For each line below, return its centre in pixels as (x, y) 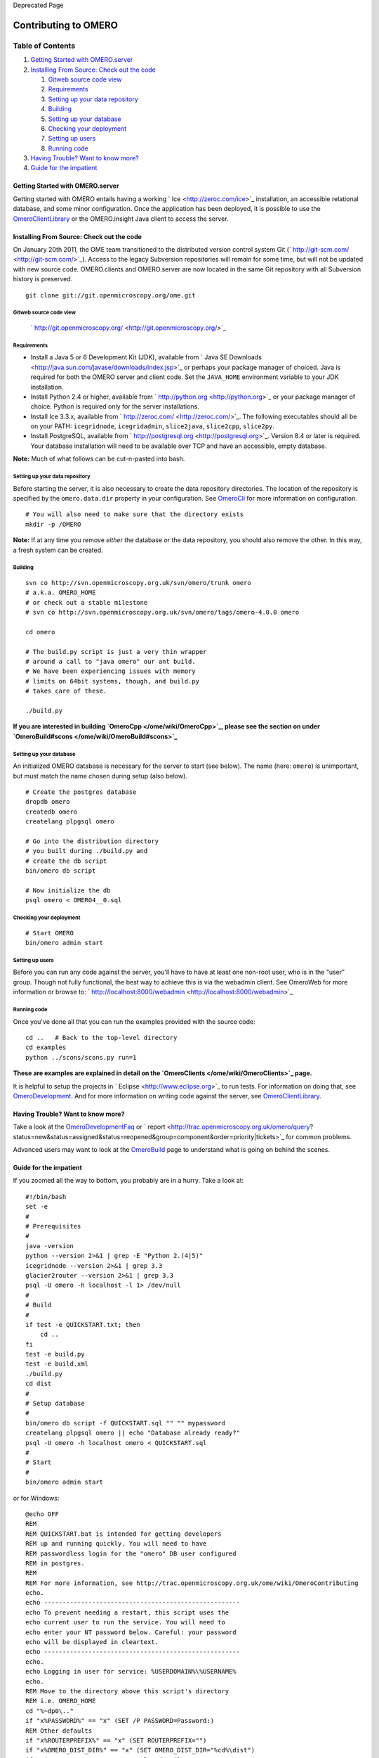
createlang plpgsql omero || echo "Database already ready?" (133, 1433)
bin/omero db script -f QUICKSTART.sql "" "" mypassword (126, 1423)
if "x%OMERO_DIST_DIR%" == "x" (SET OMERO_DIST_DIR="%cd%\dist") (140, 1750)
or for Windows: (36, 1498)
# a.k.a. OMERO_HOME (61, 593)
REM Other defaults (59, 1731)
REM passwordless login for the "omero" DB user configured (131, 1553)
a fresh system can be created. (58, 550)
